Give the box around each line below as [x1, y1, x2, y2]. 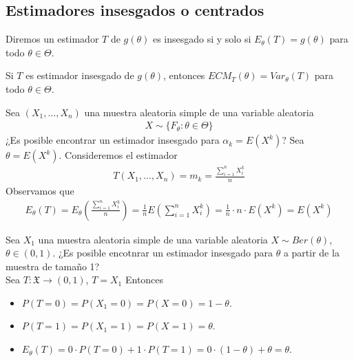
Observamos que [6, 183, 74, 197]
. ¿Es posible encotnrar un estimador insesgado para [52, 245, 273, 260]
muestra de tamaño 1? [6, 259, 100, 273]
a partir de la [283, 245, 340, 260]
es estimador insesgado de [25, 68, 134, 83]
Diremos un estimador [6, 32, 99, 46]
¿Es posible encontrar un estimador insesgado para [6, 133, 220, 147]
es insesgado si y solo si [152, 32, 251, 46]
